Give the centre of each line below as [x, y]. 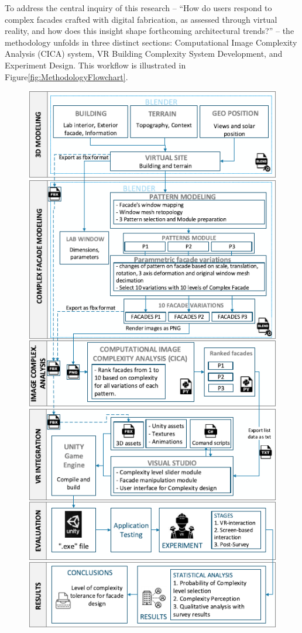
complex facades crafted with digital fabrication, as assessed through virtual [141, 19]
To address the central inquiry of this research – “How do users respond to [138, 8]
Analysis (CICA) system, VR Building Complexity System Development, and [144, 54]
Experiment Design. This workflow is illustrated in [95, 65]
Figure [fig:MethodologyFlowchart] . [66, 76]
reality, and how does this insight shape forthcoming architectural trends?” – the [150, 31]
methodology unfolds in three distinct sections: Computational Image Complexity [151, 42]
